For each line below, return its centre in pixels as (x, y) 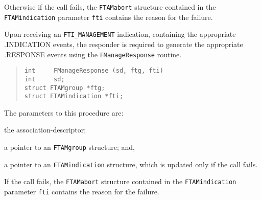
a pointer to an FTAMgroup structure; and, (69, 147)
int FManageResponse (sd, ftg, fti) (94, 71)
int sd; (44, 79)
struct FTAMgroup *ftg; (65, 88)
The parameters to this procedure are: (64, 112)
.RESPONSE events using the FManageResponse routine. (93, 54)
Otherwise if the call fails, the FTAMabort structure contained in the (110, 7)
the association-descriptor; (45, 130)
